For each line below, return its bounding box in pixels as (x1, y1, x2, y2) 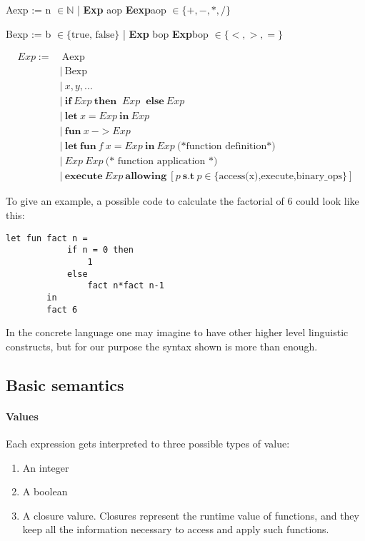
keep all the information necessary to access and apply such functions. (22, 522, 329, 537)
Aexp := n (6, 2, 51, 16)
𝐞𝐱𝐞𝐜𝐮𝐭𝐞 (64, 171, 103, 182)
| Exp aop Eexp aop (76, 2, 166, 16)
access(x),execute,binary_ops (219, 171, 343, 182)
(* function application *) (105, 156, 218, 167)
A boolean (22, 484, 68, 499)
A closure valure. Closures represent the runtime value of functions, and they (22, 507, 359, 522)
